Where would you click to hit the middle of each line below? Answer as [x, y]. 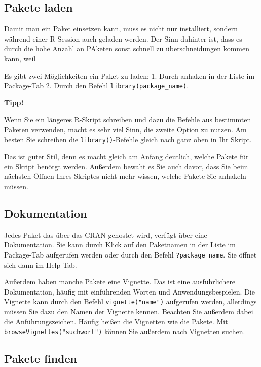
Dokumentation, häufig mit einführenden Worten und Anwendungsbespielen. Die [129, 291]
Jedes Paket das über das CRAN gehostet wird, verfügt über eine [106, 234]
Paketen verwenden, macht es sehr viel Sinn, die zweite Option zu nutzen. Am [125, 130]
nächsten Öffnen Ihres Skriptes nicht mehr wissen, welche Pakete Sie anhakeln [125, 176]
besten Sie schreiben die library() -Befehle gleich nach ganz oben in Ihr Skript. [128, 139]
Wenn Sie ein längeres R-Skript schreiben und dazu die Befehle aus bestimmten [128, 119]
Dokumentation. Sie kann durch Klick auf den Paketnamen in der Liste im [120, 245]
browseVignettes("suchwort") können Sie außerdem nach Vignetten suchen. [125, 331]
